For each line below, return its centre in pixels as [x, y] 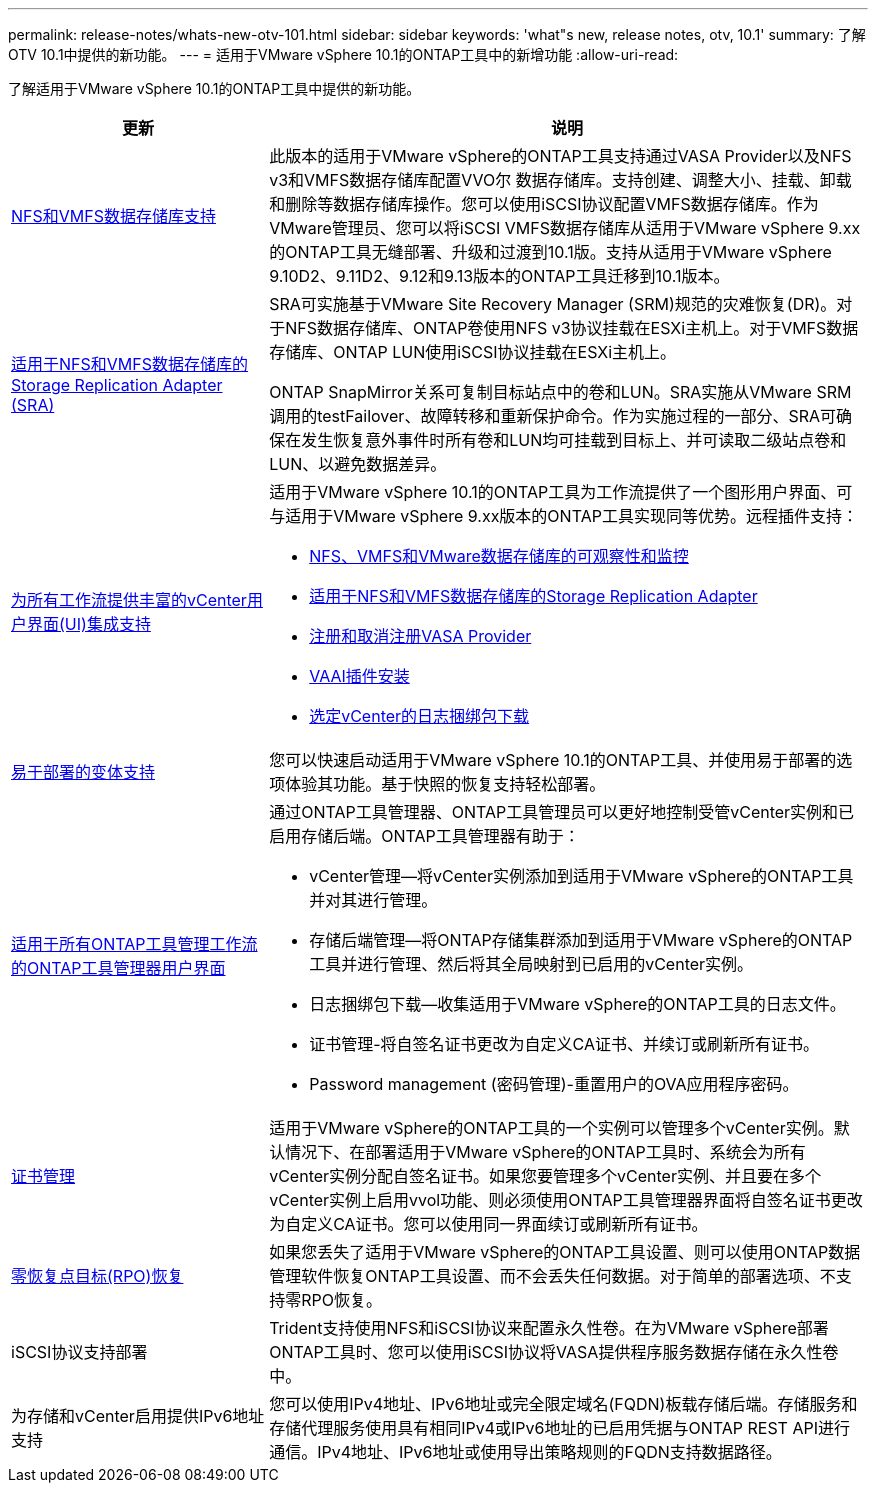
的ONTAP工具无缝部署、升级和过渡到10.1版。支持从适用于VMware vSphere [550, 252]
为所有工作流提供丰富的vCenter [129, 600]
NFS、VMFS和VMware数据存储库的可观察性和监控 [499, 556]
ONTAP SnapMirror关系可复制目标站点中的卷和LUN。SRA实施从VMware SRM [560, 392]
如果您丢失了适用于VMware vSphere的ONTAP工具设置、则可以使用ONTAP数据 [565, 1252]
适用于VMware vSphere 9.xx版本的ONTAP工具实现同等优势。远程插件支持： [571, 516]
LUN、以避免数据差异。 [358, 464]
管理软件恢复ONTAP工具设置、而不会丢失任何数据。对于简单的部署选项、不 [552, 1276]
